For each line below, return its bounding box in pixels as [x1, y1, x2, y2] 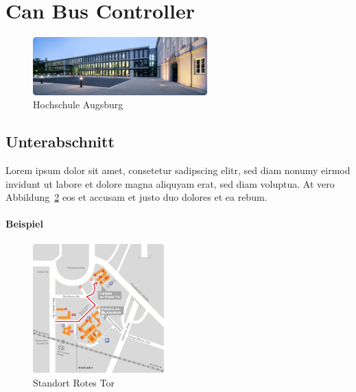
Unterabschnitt [5, 131, 115, 152]
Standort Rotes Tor [33, 375, 115, 389]
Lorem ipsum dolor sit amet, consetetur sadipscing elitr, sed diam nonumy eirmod [5, 163, 351, 177]
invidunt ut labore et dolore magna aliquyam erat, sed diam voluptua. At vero [5, 176, 335, 191]
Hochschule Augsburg [33, 97, 123, 112]
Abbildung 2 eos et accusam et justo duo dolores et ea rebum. [5, 190, 268, 204]
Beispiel [5, 217, 43, 231]
